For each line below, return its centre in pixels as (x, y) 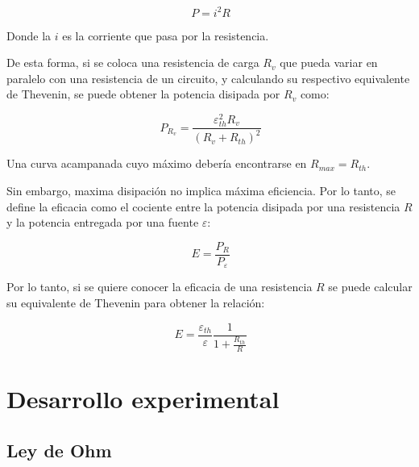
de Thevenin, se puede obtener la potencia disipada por (143, 94)
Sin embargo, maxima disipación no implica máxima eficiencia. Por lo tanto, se (201, 191)
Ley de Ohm (59, 450)
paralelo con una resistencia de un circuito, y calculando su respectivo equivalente (208, 78)
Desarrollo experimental (143, 399)
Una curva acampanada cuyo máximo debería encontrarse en (157, 163)
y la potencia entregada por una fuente (103, 222)
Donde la (29, 35)
